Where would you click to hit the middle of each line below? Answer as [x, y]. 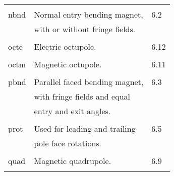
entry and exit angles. [72, 111]
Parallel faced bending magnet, [89, 82]
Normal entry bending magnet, [89, 14]
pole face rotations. [68, 143]
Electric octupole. [65, 47]
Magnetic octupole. [68, 64]
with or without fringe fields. [85, 29]
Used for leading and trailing [85, 128]
